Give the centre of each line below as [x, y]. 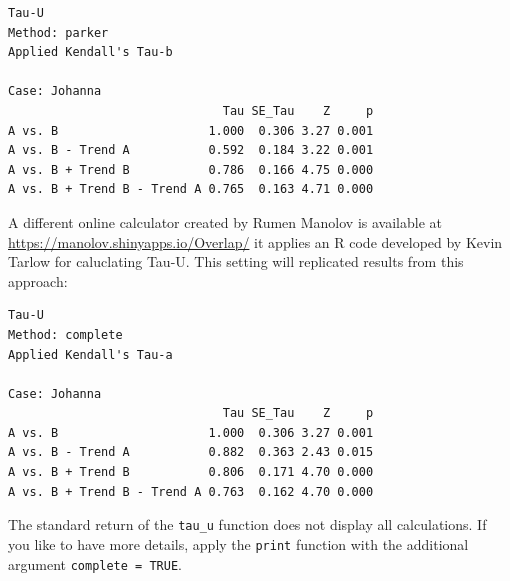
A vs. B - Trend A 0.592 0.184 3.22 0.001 [191, 150]
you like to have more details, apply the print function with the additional [238, 543]
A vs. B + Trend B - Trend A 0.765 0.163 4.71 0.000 [191, 189]
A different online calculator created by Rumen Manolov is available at [225, 221]
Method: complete [65, 334]
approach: [38, 280]
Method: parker [58, 32]
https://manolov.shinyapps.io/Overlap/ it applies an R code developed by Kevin [255, 241]
